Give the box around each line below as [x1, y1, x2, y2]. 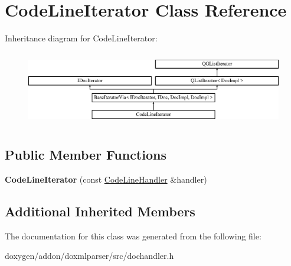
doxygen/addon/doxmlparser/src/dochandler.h [5, 249, 174, 262]
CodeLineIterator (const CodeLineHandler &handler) [5, 173, 207, 186]
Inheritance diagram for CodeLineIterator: [5, 32, 158, 44]
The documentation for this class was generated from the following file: [5, 229, 261, 242]
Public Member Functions [5, 145, 166, 164]
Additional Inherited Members [5, 202, 195, 220]
